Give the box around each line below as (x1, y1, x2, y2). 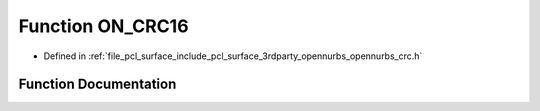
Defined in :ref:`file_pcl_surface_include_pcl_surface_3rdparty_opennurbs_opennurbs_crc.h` (43, 50, 423, 62)
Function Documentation (18, 76, 177, 93)
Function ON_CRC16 (18, 15, 189, 37)
